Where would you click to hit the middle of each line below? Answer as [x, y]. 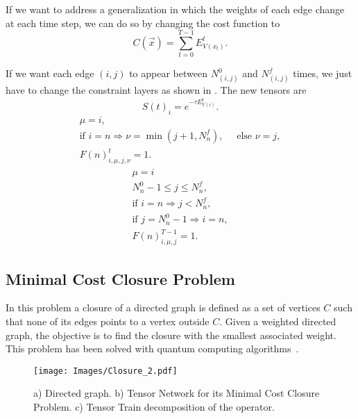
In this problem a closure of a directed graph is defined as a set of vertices [163, 307]
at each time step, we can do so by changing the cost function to [143, 23]
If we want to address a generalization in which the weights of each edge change [175, 9]
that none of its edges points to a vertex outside [108, 321]
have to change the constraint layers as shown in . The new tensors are [156, 90]
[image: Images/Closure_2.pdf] [105, 371]
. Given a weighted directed [278, 321]
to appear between [168, 73]
